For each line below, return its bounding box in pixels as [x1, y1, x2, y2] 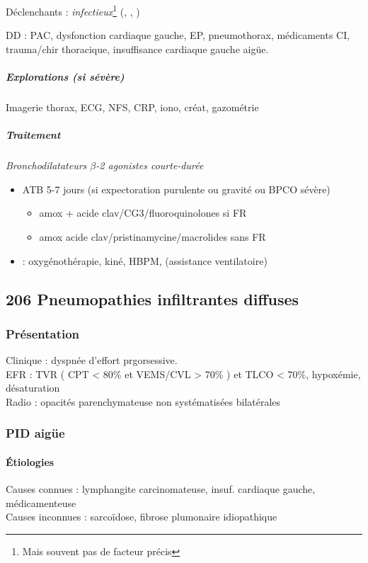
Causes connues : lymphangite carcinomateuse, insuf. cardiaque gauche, [6, 482, 316, 496]
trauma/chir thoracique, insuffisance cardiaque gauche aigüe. [6, 41, 269, 56]
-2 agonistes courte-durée [96, 158, 204, 173]
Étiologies [6, 454, 54, 469]
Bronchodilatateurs [6, 158, 87, 173]
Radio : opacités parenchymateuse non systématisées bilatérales [6, 394, 281, 409]
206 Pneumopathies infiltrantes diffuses [6, 288, 299, 309]
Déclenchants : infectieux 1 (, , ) [6, 2, 140, 18]
